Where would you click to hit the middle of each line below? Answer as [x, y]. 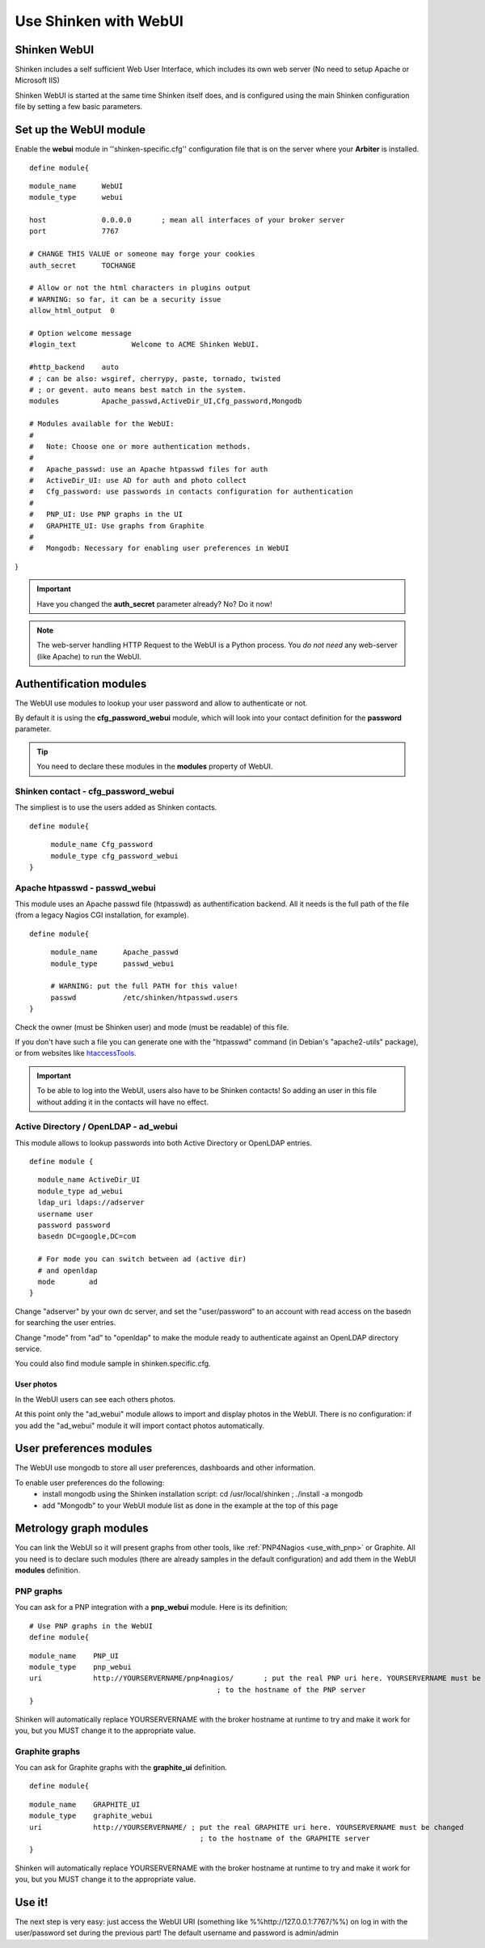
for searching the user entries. [65, 1323]
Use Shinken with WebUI [99, 21]
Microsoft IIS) [38, 80]
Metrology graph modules [82, 1529]
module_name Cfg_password [102, 845]
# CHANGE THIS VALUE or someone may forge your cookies [142, 254]
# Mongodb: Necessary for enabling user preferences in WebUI [160, 548]
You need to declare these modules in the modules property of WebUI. [155, 766]
